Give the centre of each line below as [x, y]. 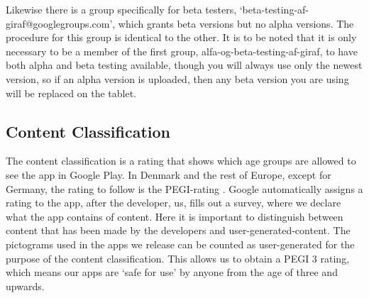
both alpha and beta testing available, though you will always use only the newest [184, 65]
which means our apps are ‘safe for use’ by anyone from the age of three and [172, 272]
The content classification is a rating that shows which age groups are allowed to [181, 161]
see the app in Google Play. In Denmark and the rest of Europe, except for [169, 174]
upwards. [25, 286]
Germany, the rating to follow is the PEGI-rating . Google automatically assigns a [184, 188]
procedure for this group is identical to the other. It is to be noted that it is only [181, 37]
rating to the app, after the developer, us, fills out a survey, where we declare [174, 203]
